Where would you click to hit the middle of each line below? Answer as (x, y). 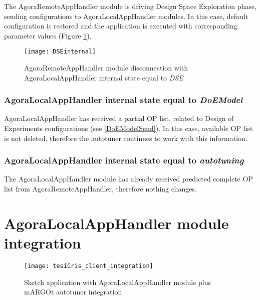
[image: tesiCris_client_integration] (89, 266)
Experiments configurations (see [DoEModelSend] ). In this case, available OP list (128, 128)
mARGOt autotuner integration (73, 292)
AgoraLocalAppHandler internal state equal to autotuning (124, 160)
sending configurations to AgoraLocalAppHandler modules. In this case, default (126, 16)
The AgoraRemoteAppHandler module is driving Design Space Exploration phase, (130, 6)
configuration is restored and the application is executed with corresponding (121, 26)
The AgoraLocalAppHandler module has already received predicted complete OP (128, 179)
